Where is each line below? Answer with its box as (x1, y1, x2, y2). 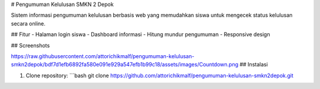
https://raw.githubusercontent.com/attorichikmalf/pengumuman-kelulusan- (11, 52, 195, 59)
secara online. (11, 20, 46, 27)
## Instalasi (239, 61, 268, 68)
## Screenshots (11, 42, 50, 49)
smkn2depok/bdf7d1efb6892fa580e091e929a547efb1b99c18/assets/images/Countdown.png (11, 61, 239, 68)
